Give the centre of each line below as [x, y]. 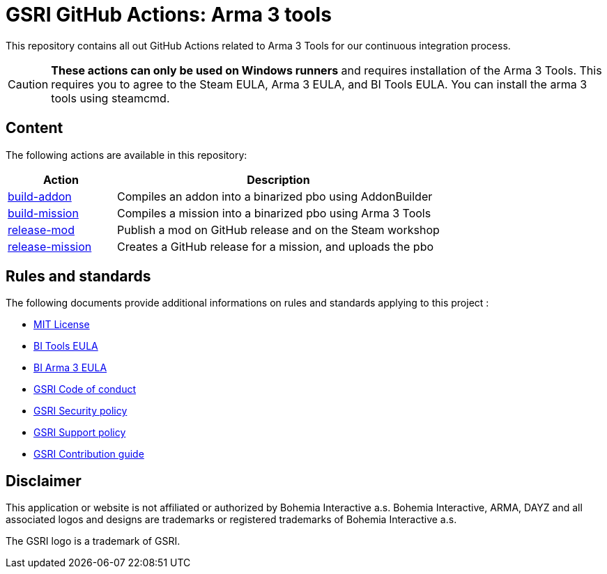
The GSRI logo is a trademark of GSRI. [93, 541]
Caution [28, 84]
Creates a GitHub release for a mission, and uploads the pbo [275, 246]
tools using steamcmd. [110, 98]
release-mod [41, 230]
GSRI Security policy [80, 411]
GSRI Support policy [80, 433]
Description [278, 179]
